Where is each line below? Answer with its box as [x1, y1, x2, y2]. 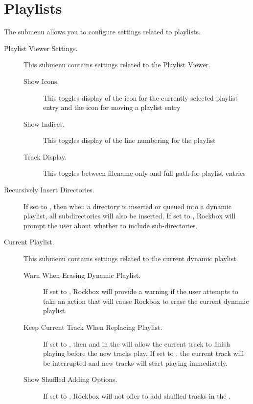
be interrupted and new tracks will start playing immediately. [43, 357, 228, 368]
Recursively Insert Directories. [4, 185, 94, 195]
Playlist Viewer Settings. [4, 43, 78, 53]
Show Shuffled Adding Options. [23, 374, 117, 384]
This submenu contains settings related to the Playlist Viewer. [23, 59, 210, 70]
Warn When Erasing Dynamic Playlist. [23, 269, 141, 280]
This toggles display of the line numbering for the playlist [43, 135, 216, 145]
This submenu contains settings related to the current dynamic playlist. [23, 253, 238, 264]
